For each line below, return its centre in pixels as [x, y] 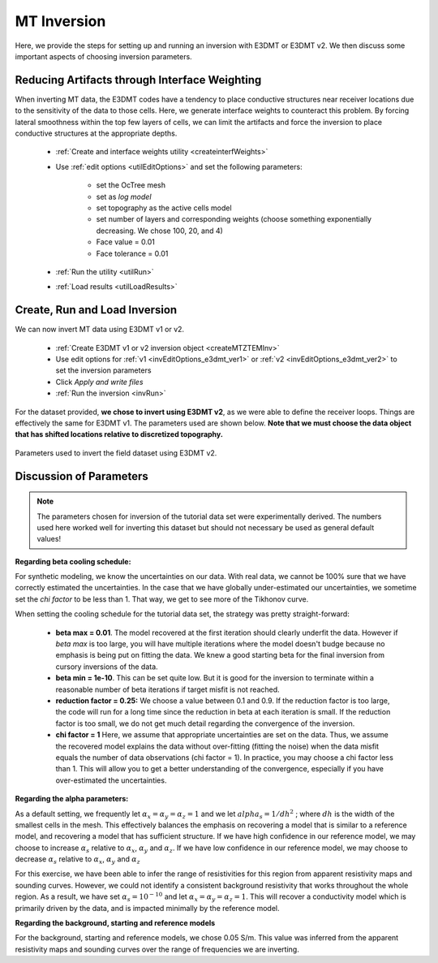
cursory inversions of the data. [107, 667]
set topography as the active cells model [164, 208]
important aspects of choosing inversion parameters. [103, 56]
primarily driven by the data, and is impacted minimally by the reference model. [147, 908]
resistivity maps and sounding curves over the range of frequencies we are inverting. [157, 949]
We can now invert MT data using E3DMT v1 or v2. [100, 330]
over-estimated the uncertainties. [111, 780]
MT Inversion [60, 21]
